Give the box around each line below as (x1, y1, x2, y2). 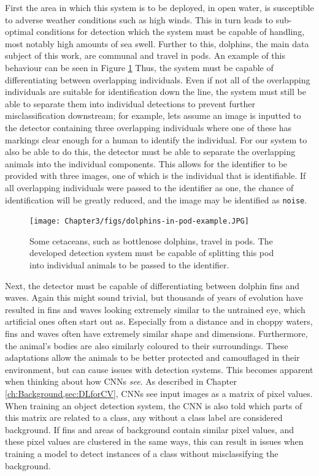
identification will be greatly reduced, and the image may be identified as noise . (5, 193, 307, 206)
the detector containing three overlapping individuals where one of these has (5, 121, 292, 134)
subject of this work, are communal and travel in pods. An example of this (5, 49, 285, 62)
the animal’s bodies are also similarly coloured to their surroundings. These (5, 339, 288, 352)
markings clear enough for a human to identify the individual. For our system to (5, 133, 307, 146)
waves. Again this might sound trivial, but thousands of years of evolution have (5, 291, 303, 304)
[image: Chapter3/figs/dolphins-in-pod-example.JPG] (29, 217, 249, 226)
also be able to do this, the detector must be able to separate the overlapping (5, 145, 296, 158)
